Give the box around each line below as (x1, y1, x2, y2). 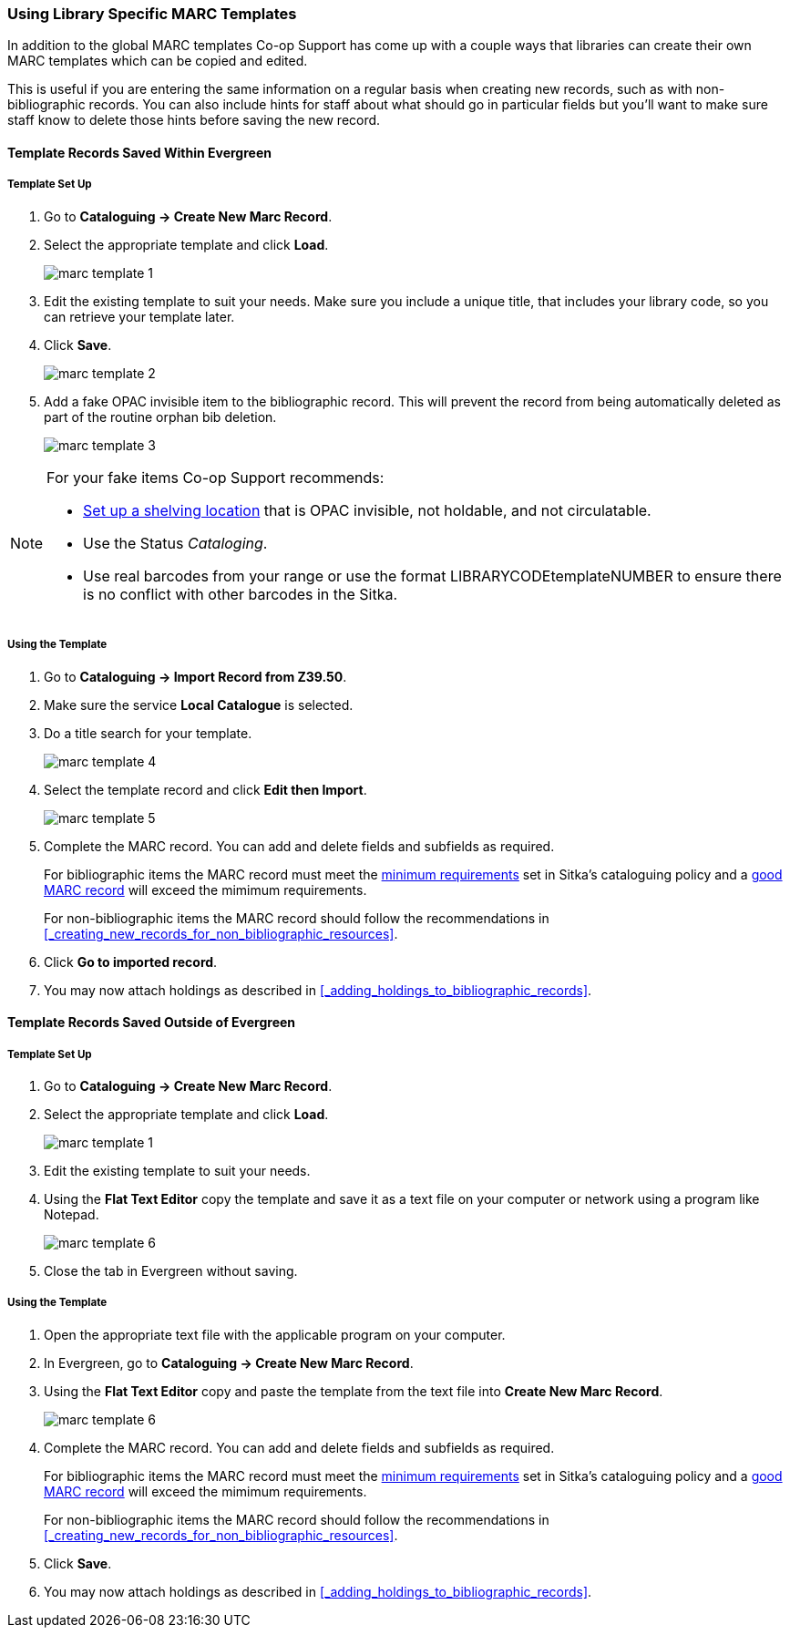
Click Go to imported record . (44, 953, 218, 970)
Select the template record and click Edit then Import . (44, 781, 367, 797)
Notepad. (44, 1206, 99, 1222)
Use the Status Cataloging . (83, 533, 268, 552)
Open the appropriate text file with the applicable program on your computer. (44, 1326, 506, 1342)
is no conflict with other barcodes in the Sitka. (83, 584, 398, 603)
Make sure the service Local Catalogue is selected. (44, 696, 354, 713)
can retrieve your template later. (44, 308, 235, 324)
